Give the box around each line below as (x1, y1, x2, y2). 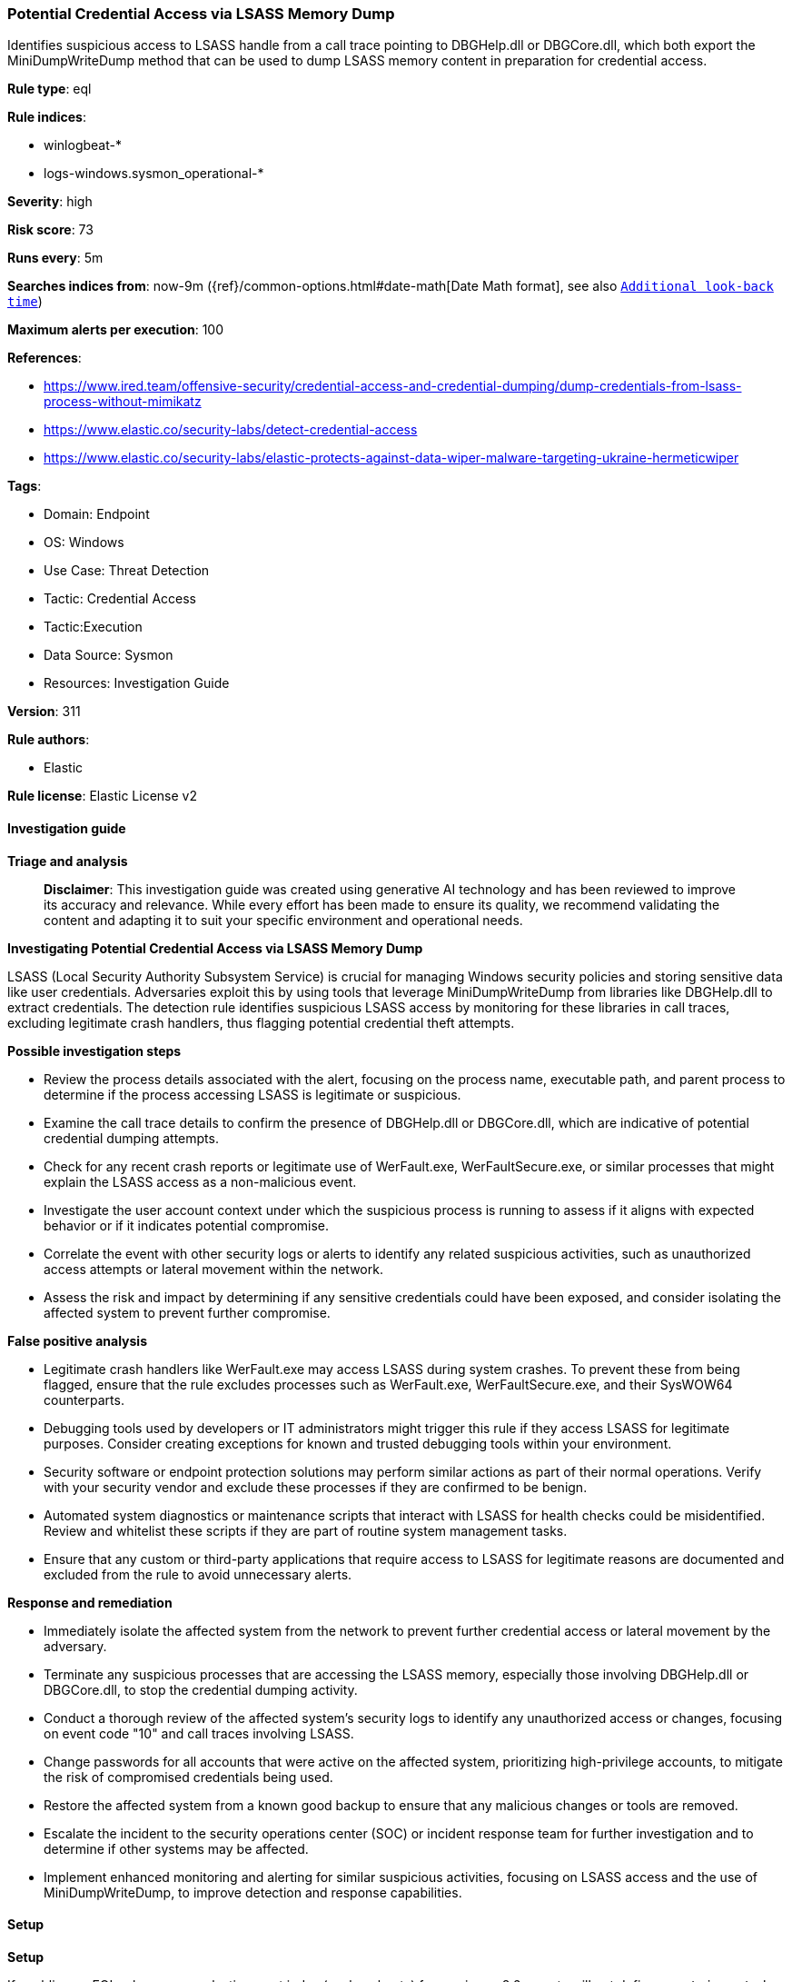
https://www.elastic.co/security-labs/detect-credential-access (44, 422, 418, 438)
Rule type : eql (7, 81, 92, 97)
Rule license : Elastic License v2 (7, 788, 197, 804)
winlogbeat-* (44, 137, 122, 154)
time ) (7, 294, 43, 310)
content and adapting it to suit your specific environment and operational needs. (44, 911, 523, 928)
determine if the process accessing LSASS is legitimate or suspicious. (44, 1086, 461, 1102)
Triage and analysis (7, 852, 128, 869)
